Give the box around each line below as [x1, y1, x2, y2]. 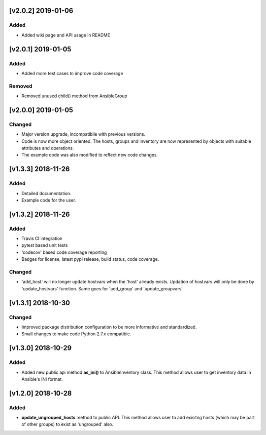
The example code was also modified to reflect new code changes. [21, 152, 158, 158]
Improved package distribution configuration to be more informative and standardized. [21, 324, 197, 330]
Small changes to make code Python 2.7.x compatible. [21, 331, 132, 337]
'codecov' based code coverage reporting [21, 249, 107, 255]
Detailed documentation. [21, 190, 71, 196]
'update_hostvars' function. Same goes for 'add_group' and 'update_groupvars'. [21, 285, 184, 291]
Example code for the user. [21, 197, 76, 203]
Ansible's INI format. [21, 376, 63, 382]
